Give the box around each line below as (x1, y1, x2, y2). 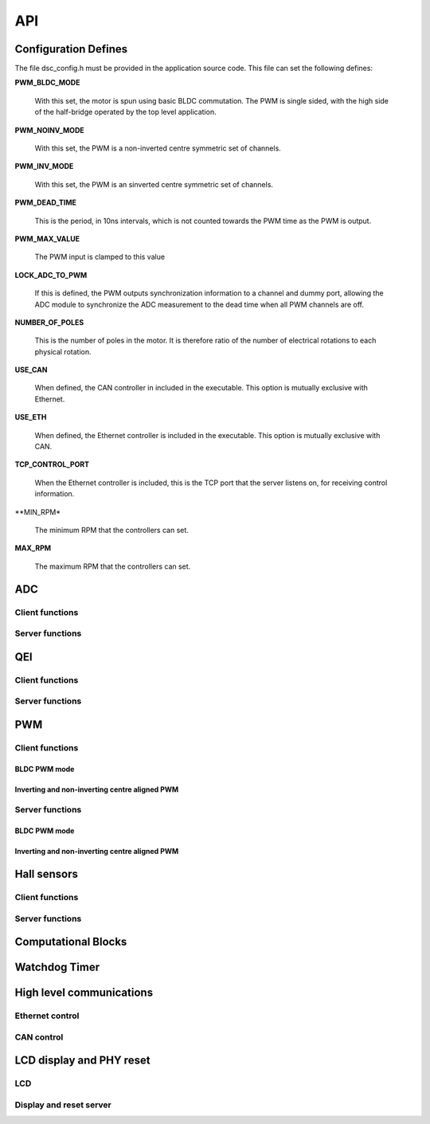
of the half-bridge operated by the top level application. (34, 108, 217, 117)
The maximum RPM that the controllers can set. (34, 562, 191, 571)
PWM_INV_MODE (14, 162, 74, 171)
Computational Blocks (14, 935, 127, 949)
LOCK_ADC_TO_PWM (14, 270, 88, 280)
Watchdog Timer (14, 961, 100, 974)
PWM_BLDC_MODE (14, 78, 80, 88)
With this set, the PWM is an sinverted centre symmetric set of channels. (34, 179, 274, 189)
